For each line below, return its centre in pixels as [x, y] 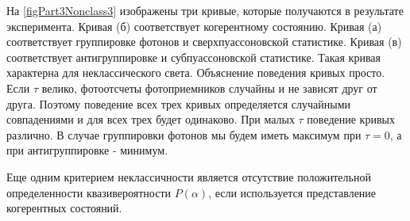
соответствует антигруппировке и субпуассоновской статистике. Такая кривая [193, 57]
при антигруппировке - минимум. [87, 150]
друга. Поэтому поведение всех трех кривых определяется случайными [179, 103]
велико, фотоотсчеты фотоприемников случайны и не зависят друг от [209, 88]
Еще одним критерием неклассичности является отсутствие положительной [189, 176]
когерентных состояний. [64, 208]
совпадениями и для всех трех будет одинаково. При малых [151, 119]
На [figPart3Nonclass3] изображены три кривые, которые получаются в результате [205, 10]
